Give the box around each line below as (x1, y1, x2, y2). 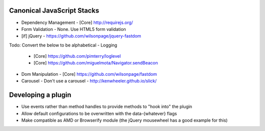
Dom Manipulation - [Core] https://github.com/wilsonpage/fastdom (21, 71, 157, 77)
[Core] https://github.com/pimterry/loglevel (33, 53, 121, 59)
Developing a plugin (9, 91, 72, 99)
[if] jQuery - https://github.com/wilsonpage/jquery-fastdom (21, 33, 142, 39)
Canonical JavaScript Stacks (9, 6, 99, 15)
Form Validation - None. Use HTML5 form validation (21, 26, 126, 32)
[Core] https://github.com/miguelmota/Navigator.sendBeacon (33, 60, 158, 66)
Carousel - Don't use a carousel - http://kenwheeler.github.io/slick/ (21, 78, 157, 84)
